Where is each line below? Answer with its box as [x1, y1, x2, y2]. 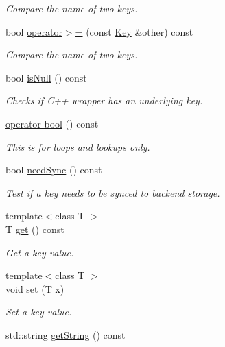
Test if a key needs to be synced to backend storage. [5, 185, 220, 200]
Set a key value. [5, 304, 72, 319]
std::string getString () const [5, 327, 126, 342]
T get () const [5, 222, 64, 236]
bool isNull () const [5, 70, 87, 84]
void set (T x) [5, 281, 64, 296]
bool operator [5, 24, 62, 38]
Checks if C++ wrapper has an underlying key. [5, 93, 203, 108]
